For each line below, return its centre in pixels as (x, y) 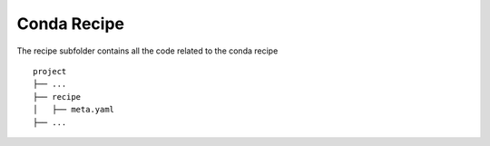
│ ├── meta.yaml (74, 110)
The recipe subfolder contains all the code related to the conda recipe (147, 51)
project (50, 71)
